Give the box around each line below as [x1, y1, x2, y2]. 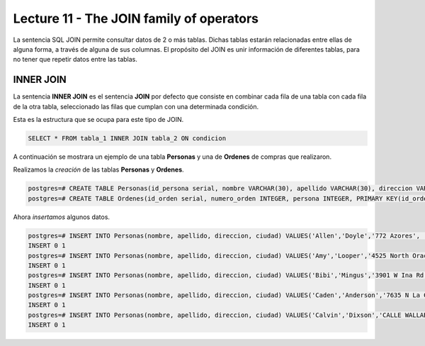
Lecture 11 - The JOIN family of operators [13, 11, 259, 26]
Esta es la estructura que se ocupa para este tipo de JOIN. [13, 116, 184, 124]
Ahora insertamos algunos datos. [13, 213, 110, 221]
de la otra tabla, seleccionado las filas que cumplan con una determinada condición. [13, 102, 259, 111]
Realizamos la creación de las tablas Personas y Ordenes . [13, 165, 184, 174]
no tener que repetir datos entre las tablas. [13, 55, 137, 64]
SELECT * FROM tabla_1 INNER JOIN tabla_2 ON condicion [28, 135, 227, 142]
